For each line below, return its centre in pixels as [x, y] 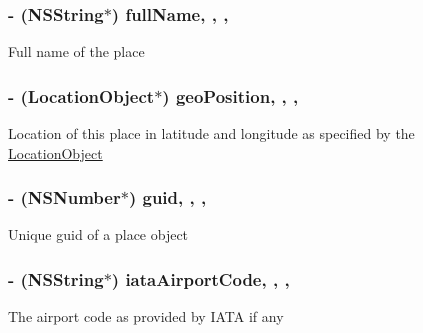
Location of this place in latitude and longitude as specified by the [211, 133]
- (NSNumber [64, 197]
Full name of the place [76, 51]
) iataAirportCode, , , [200, 278]
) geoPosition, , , [230, 95]
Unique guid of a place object [98, 234]
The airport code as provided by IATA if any [146, 316]
